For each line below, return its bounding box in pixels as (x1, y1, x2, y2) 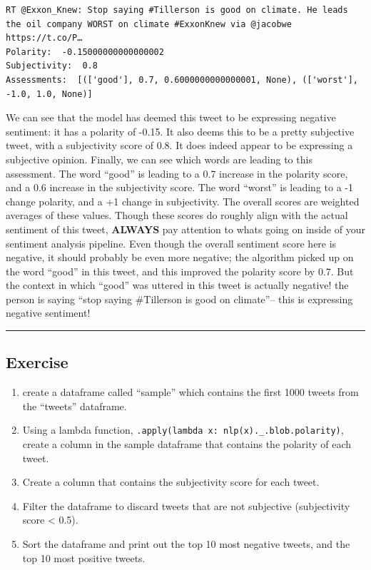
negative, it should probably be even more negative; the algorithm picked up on (6, 250, 354, 265)
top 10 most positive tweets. (22, 550, 146, 565)
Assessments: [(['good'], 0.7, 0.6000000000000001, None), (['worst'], (6, 74, 358, 85)
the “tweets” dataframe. (22, 398, 127, 413)
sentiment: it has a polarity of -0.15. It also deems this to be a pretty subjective (6, 123, 355, 138)
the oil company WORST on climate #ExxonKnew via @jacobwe (6, 19, 292, 29)
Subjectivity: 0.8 (6, 61, 98, 71)
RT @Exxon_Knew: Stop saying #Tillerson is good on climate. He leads (6, 5, 348, 15)
